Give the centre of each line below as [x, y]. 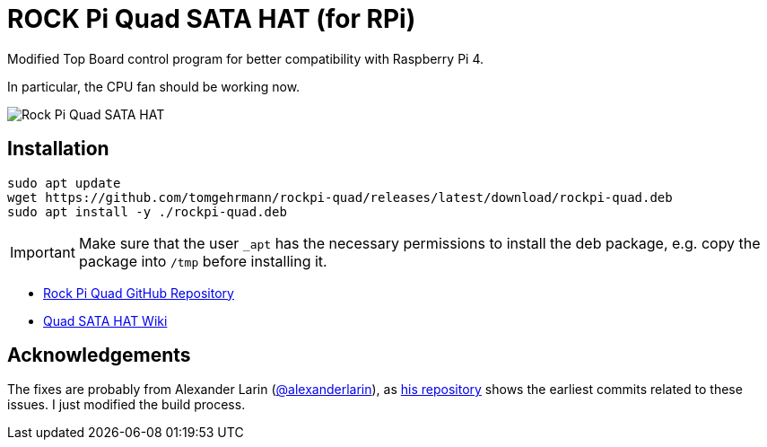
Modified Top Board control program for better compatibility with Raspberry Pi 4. [246, 58]
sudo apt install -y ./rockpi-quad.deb [147, 211]
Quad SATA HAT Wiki [105, 320]
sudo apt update [64, 183]
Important [43, 252]
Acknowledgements [99, 355]
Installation [58, 149]
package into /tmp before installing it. [203, 261]
